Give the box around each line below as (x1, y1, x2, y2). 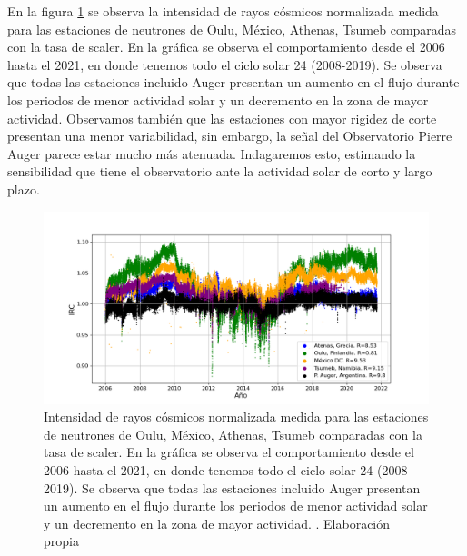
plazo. (7, 179, 40, 198)
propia (44, 531, 79, 551)
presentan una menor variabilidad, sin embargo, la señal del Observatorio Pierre (7, 126, 452, 145)
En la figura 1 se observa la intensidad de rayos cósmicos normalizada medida (7, 2, 439, 20)
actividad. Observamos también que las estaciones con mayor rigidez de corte (7, 108, 437, 127)
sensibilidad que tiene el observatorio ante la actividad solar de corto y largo (7, 162, 432, 181)
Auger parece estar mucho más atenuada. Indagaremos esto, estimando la (7, 144, 416, 163)
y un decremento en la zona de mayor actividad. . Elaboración (44, 513, 391, 532)
